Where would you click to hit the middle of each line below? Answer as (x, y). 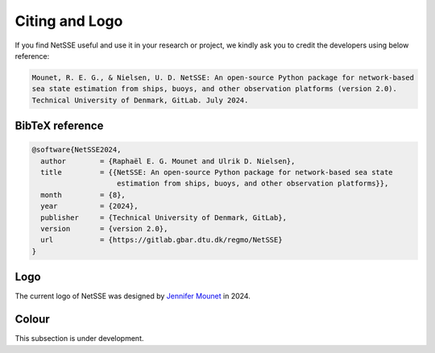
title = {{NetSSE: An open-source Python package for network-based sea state (217, 172)
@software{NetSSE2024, (77, 150)
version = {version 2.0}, (104, 229)
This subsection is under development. (79, 338)
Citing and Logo (69, 21)
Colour (32, 320)
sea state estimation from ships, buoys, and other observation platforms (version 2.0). (215, 89)
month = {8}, (83, 195)
